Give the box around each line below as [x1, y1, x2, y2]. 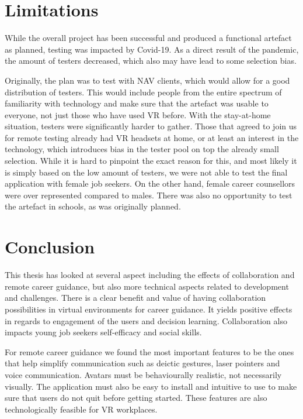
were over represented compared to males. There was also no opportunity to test [5, 188, 292, 201]
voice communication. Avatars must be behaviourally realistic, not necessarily [5, 368, 282, 380]
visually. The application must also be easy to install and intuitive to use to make [5, 380, 297, 392]
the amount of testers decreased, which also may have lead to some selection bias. [5, 54, 297, 67]
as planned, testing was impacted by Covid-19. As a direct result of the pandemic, [5, 43, 299, 55]
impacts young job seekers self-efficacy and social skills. [5, 326, 202, 338]
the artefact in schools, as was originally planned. [5, 200, 181, 212]
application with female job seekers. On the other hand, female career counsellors [5, 177, 295, 190]
